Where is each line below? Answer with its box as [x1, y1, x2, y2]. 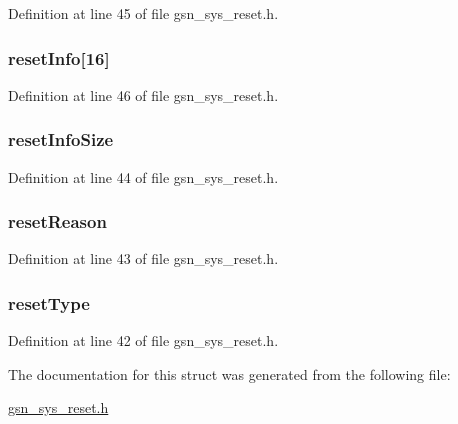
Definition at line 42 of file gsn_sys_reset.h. [8, 330, 279, 351]
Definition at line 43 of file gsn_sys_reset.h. [8, 248, 279, 269]
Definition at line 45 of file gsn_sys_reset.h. [8, 3, 279, 23]
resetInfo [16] [8, 45, 110, 70]
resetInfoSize [8, 127, 114, 152]
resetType [8, 290, 90, 315]
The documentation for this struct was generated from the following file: [8, 363, 451, 384]
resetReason [8, 209, 107, 234]
